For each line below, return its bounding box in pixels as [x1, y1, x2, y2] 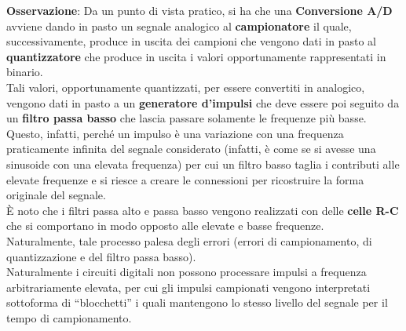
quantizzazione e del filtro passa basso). [6, 248, 196, 264]
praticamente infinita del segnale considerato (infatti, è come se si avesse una [6, 140, 376, 157]
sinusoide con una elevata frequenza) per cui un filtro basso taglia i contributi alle [6, 155, 400, 172]
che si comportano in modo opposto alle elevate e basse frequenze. [6, 217, 324, 234]
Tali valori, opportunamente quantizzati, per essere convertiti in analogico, [6, 78, 365, 95]
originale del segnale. [6, 187, 106, 203]
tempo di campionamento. [6, 309, 132, 326]
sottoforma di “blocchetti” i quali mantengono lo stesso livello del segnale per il [6, 294, 388, 311]
